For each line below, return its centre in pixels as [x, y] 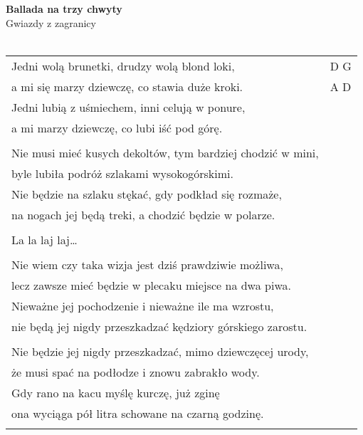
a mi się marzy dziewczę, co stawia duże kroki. [127, 86]
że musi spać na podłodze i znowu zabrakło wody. [136, 372]
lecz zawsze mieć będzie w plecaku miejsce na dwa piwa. [151, 285]
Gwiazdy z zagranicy [51, 22]
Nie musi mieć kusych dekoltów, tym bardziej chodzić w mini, [165, 152]
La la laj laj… [44, 239]
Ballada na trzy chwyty [64, 9]
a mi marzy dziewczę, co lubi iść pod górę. [117, 127]
